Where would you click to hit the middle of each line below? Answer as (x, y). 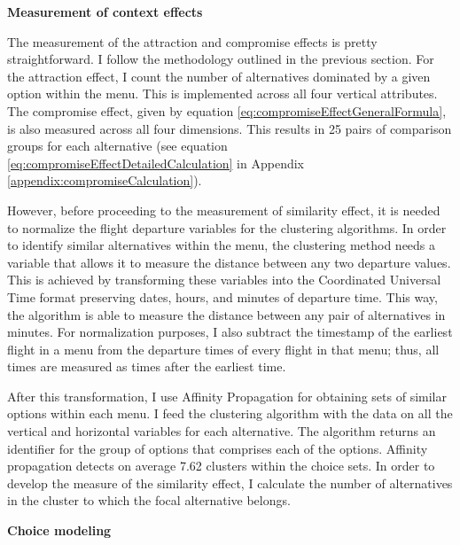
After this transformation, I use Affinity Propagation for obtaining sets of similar (227, 396)
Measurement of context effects (105, 12)
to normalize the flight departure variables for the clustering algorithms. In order (227, 227)
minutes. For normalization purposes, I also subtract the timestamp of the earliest (230, 332)
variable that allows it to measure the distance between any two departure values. (229, 262)
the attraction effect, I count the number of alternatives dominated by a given (219, 76)
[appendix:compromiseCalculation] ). (105, 180)
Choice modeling (59, 530)
